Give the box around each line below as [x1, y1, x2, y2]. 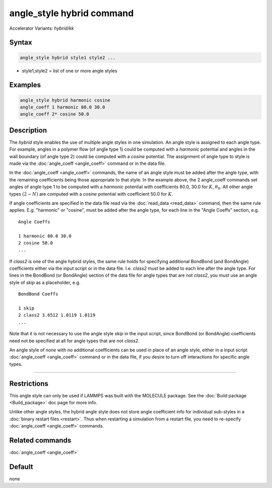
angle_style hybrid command [9, 8, 134, 19]
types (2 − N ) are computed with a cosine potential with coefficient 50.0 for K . [9, 191, 173, 197]
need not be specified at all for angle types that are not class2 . [9, 338, 140, 344]
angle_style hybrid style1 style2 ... [20, 54, 116, 60]
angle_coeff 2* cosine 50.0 [20, 111, 89, 117]
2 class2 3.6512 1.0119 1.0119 [18, 313, 96, 318]
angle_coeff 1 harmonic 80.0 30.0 [20, 104, 105, 110]
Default [9, 462, 33, 471]
